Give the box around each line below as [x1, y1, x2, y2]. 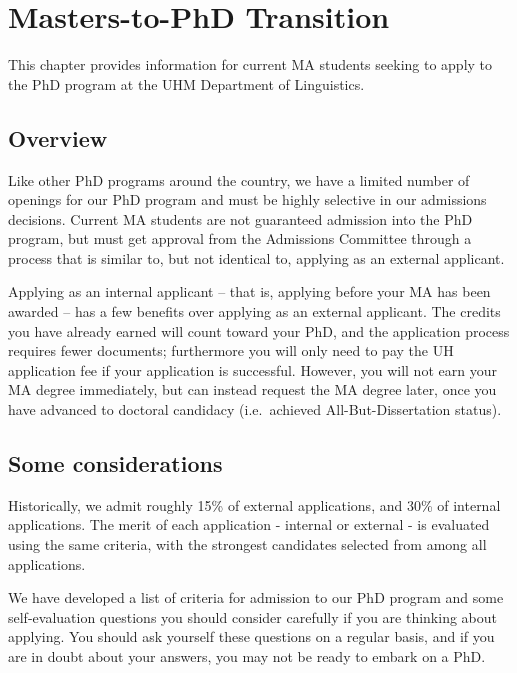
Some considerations [8, 448, 223, 479]
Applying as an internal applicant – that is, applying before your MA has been [8, 281, 491, 302]
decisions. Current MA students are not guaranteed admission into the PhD [8, 208, 473, 229]
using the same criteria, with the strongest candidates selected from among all [8, 534, 487, 555]
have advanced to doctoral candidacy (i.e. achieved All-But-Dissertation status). [8, 399, 502, 420]
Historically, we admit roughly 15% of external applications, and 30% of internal [8, 494, 501, 515]
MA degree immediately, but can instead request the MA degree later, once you [8, 379, 497, 400]
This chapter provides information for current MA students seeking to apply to [8, 54, 493, 75]
